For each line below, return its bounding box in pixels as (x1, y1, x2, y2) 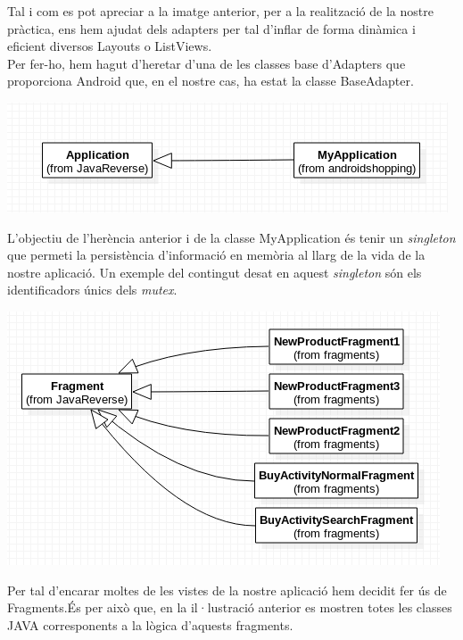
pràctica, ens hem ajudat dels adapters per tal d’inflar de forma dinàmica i (7, 19, 416, 37)
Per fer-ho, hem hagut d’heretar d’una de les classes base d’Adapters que (7, 54, 406, 72)
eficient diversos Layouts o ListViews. (7, 37, 212, 55)
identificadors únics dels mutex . (7, 280, 178, 299)
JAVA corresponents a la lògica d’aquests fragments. (7, 615, 294, 634)
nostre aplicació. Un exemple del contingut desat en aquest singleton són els (7, 262, 422, 281)
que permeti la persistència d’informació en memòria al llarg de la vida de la (7, 245, 426, 264)
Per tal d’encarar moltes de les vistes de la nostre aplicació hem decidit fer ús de (7, 580, 447, 599)
